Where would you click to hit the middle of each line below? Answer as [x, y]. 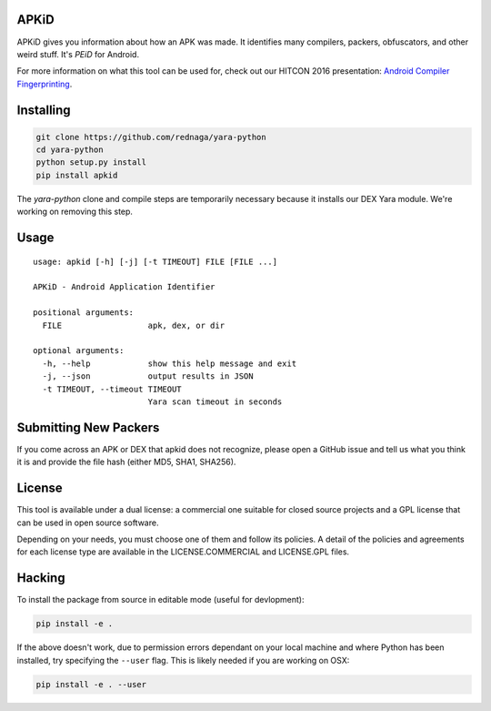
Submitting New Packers [88, 427]
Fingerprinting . [45, 84]
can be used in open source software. [88, 523]
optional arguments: [79, 351]
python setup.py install [91, 163]
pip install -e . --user [91, 684]
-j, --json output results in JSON [148, 376]
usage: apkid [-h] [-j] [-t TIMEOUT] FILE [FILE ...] [155, 261]
